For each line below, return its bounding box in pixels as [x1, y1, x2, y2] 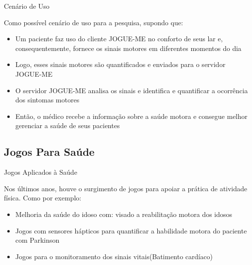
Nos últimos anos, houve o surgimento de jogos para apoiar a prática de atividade [4, 183, 248, 193]
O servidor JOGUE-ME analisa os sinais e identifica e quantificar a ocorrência [15, 85, 248, 95]
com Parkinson [15, 235, 60, 245]
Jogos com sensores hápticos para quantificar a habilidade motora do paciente [15, 225, 247, 235]
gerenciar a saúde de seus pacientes [15, 120, 120, 131]
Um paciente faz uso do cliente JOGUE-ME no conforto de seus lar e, [15, 33, 223, 44]
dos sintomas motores [15, 95, 80, 105]
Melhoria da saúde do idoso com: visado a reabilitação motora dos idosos [15, 209, 233, 219]
